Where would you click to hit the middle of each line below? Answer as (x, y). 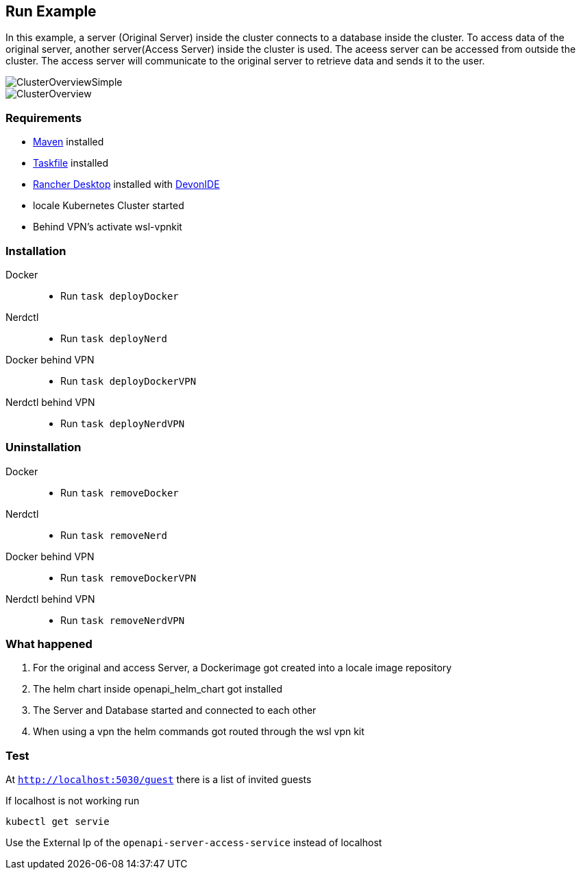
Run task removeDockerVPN (128, 577)
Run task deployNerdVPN (123, 423)
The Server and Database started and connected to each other (175, 710)
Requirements (44, 118)
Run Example (51, 11)
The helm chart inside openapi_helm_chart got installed (158, 689)
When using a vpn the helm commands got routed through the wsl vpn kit (199, 732)
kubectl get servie (58, 822)
